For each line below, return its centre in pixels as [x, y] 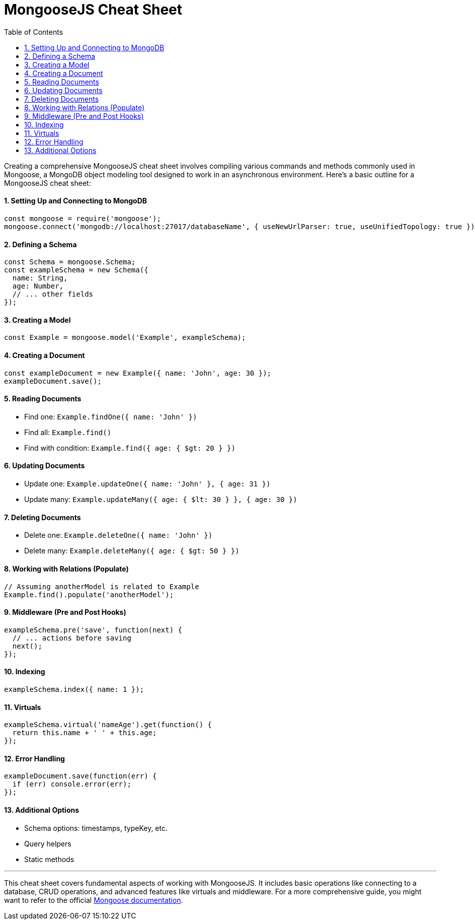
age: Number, [38, 286]
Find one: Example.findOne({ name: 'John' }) [111, 416]
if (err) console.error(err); [72, 784]
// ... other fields [53, 294]
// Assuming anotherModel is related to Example [102, 586]
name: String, [40, 278]
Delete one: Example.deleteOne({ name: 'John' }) [118, 535]
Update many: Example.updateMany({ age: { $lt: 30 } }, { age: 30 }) [161, 500]
